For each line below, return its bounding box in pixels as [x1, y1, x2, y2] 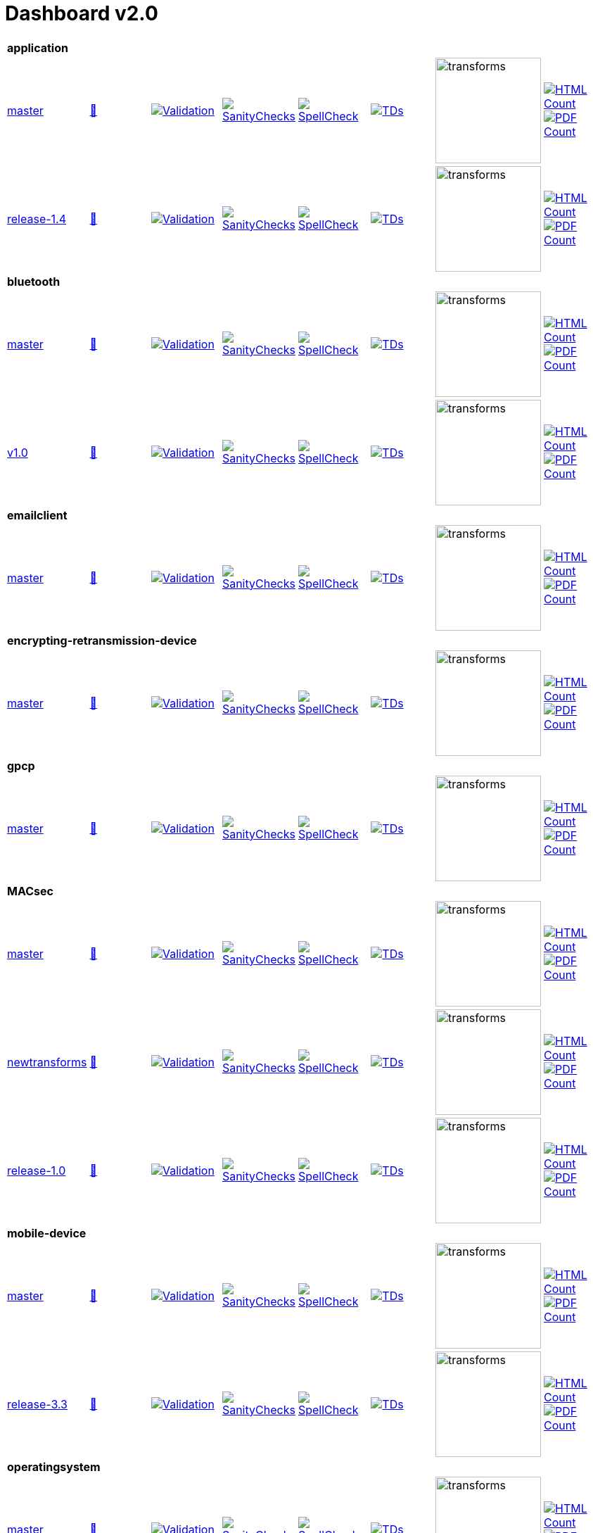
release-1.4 [7, 211, 67, 226]
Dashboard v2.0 [5, 1, 158, 25]
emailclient [7, 507, 68, 522]
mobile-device [7, 1225, 87, 1240]
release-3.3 [7, 1396, 68, 1411]
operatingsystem [7, 1459, 101, 1474]
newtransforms [7, 1054, 87, 1069]
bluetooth [7, 274, 60, 289]
